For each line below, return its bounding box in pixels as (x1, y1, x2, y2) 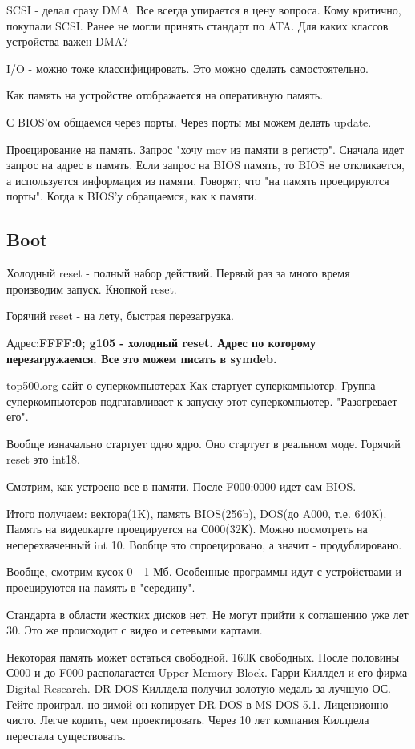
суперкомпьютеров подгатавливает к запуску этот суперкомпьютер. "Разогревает (6, 392, 397, 409)
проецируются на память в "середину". (6, 579, 195, 596)
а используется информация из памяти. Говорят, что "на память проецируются (6, 172, 389, 188)
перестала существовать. (6, 727, 126, 743)
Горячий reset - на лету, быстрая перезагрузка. (6, 307, 234, 324)
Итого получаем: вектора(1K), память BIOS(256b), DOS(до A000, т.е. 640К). (6, 504, 387, 521)
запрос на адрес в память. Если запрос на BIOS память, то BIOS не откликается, (6, 156, 405, 173)
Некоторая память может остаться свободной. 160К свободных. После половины (6, 648, 400, 665)
